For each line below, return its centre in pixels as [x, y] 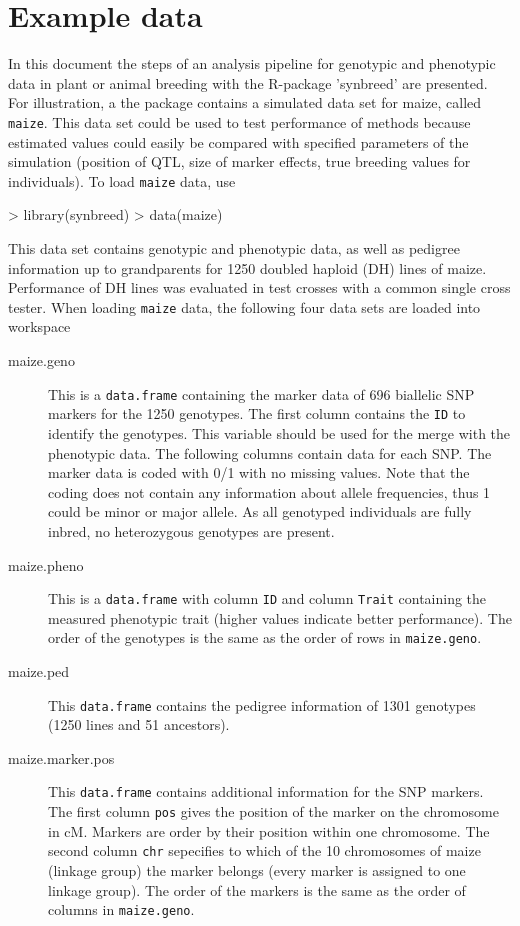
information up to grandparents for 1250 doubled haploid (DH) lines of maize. [247, 267]
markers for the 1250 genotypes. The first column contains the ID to [257, 413]
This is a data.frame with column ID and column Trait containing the [267, 598]
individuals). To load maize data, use [122, 180]
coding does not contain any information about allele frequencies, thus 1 [269, 491]
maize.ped [39, 671]
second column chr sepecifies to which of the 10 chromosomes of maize [264, 850]
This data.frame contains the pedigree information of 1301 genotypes [262, 704]
